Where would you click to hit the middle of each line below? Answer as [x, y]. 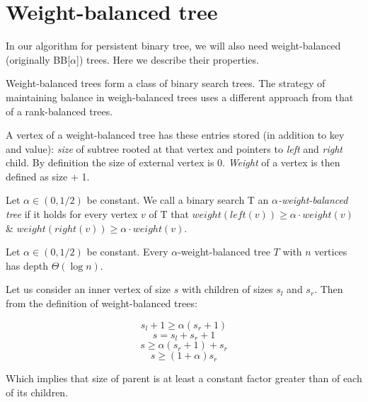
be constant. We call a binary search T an [178, 200]
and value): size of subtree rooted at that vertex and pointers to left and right [174, 148]
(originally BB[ [38, 59]
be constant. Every [127, 252]
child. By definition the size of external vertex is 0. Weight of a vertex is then [173, 162]
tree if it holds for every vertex [72, 214]
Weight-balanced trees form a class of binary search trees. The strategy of [166, 83]
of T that [169, 214]
